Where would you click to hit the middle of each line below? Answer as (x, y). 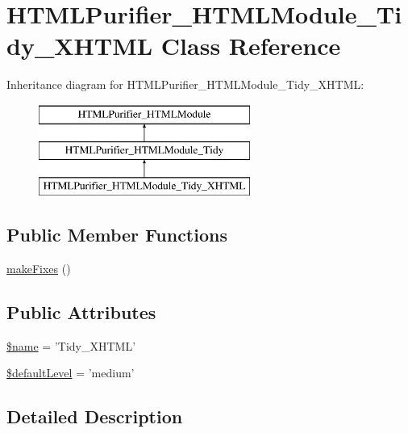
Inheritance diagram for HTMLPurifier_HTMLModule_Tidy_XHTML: (185, 84)
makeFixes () (39, 269)
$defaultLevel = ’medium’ (71, 373)
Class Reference (251, 46)
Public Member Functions (117, 235)
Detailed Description (95, 416)
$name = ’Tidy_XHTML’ (71, 345)
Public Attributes (81, 312)
